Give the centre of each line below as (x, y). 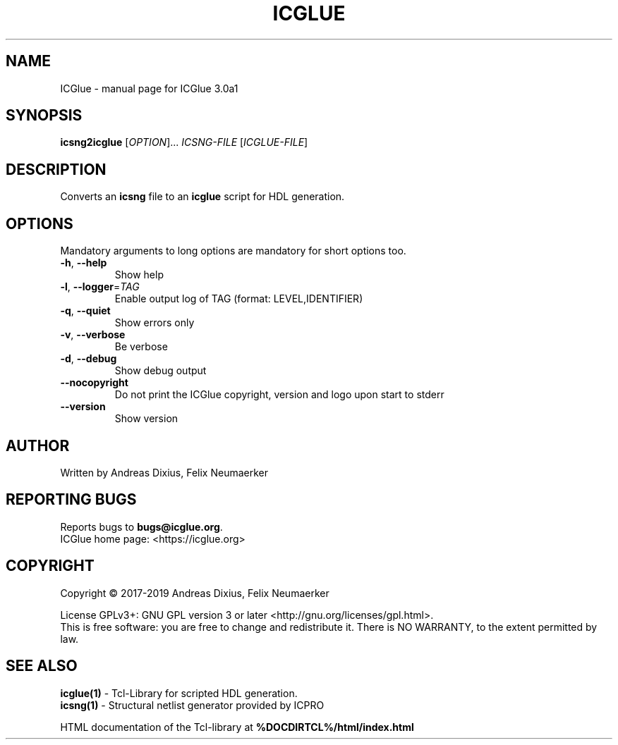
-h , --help (84, 263)
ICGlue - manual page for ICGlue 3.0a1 (149, 88)
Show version (146, 419)
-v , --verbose (93, 335)
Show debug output (160, 371)
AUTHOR (38, 445)
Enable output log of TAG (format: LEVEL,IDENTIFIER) (239, 299)
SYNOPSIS (44, 116)
